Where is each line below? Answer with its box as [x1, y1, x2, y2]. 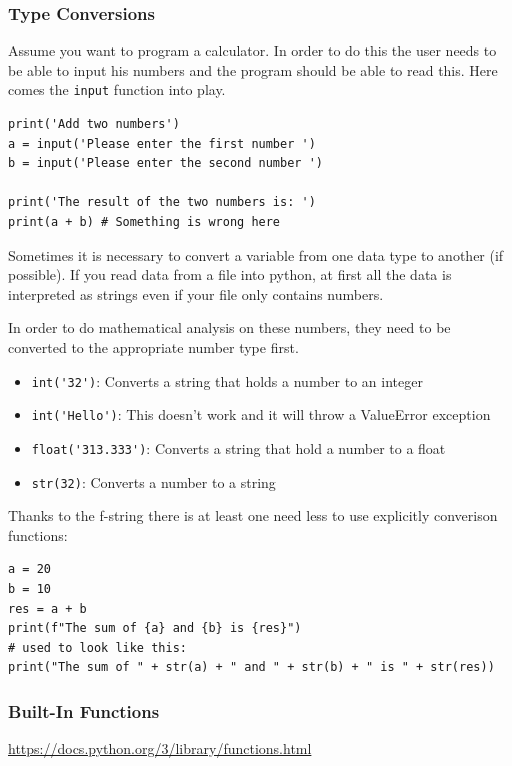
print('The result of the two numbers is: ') [8, 195, 316, 210]
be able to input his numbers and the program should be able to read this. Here [8, 59, 498, 80]
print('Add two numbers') [8, 117, 180, 132]
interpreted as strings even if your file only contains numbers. [8, 283, 384, 304]
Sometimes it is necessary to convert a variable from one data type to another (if [8, 244, 504, 265]
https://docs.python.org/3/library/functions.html [8, 738, 312, 759]
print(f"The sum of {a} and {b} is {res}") [8, 621, 302, 636]
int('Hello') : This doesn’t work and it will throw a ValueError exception [31, 404, 491, 425]
